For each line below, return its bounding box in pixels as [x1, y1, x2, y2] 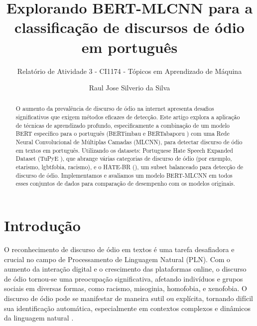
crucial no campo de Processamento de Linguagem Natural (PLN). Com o [4, 254, 231, 264]
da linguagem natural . [4, 313, 74, 323]
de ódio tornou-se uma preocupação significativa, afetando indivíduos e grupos [4, 273, 243, 284]
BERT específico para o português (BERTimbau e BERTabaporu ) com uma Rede [15, 129, 230, 138]
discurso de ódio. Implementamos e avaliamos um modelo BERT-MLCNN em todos [15, 171, 233, 179]
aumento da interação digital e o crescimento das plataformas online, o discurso [4, 264, 247, 274]
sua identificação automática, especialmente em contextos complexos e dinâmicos [4, 303, 251, 313]
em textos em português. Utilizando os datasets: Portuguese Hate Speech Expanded [15, 146, 233, 154]
